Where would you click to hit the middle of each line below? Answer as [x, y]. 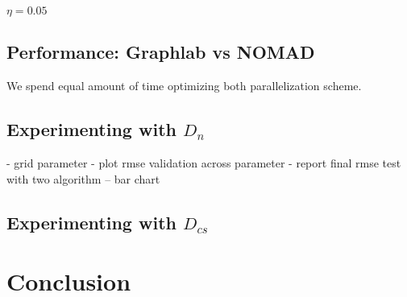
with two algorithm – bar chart [83, 178]
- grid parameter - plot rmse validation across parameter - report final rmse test [204, 163]
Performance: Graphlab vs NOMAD [161, 52]
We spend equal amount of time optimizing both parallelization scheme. [184, 86]
